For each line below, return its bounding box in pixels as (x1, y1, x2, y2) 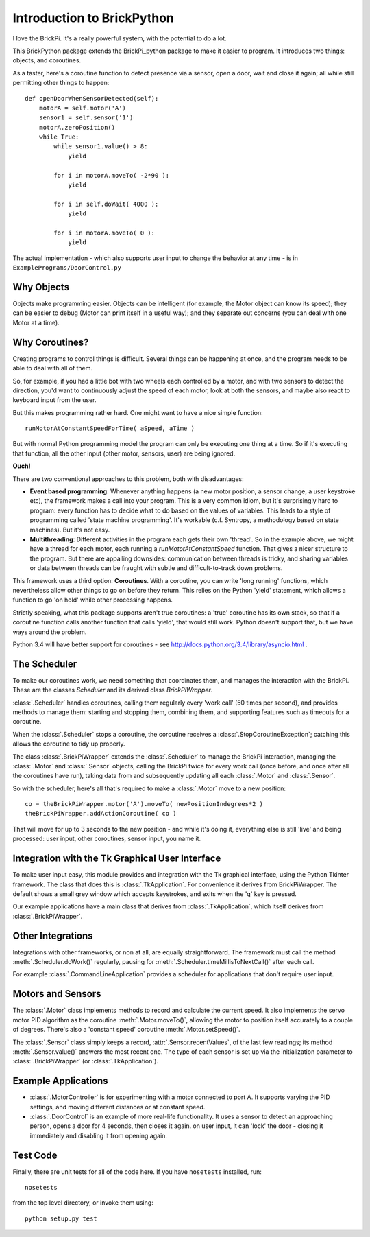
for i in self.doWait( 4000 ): (53, 200, 159, 208)
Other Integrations (12, 930, 93, 941)
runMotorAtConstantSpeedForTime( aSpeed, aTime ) (25, 425, 195, 432)
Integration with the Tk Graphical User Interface (12, 853, 221, 864)
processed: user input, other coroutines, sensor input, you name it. (12, 834, 201, 843)
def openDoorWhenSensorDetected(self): (25, 95, 159, 102)
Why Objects (12, 281, 70, 293)
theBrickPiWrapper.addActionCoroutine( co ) (25, 810, 177, 818)
